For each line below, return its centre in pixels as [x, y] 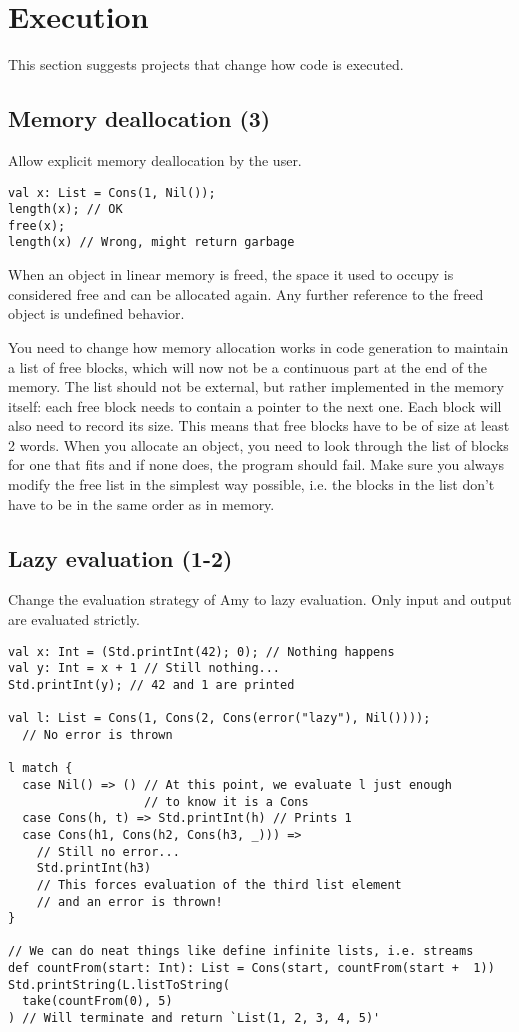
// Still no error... [108, 851]
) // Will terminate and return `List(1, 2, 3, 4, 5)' [194, 1018]
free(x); [37, 225]
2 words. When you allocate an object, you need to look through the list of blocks [258, 444]
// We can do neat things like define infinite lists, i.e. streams [241, 951]
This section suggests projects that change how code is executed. [206, 64]
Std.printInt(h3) [94, 868]
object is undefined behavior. [96, 313]
